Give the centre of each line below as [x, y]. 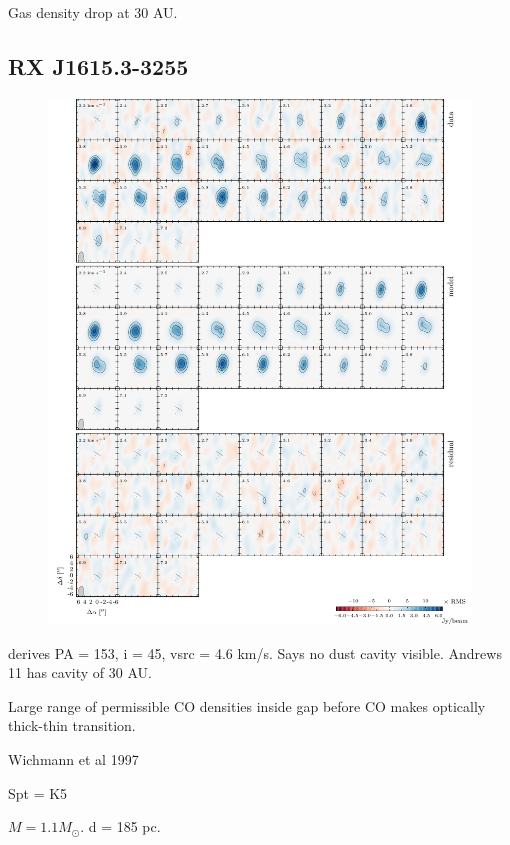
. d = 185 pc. [120, 826]
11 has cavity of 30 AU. [80, 672]
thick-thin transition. [72, 725]
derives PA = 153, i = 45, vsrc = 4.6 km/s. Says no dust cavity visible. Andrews [255, 652]
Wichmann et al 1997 [73, 759]
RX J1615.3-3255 [98, 65]
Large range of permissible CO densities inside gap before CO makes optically [247, 705]
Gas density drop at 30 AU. [93, 12]
